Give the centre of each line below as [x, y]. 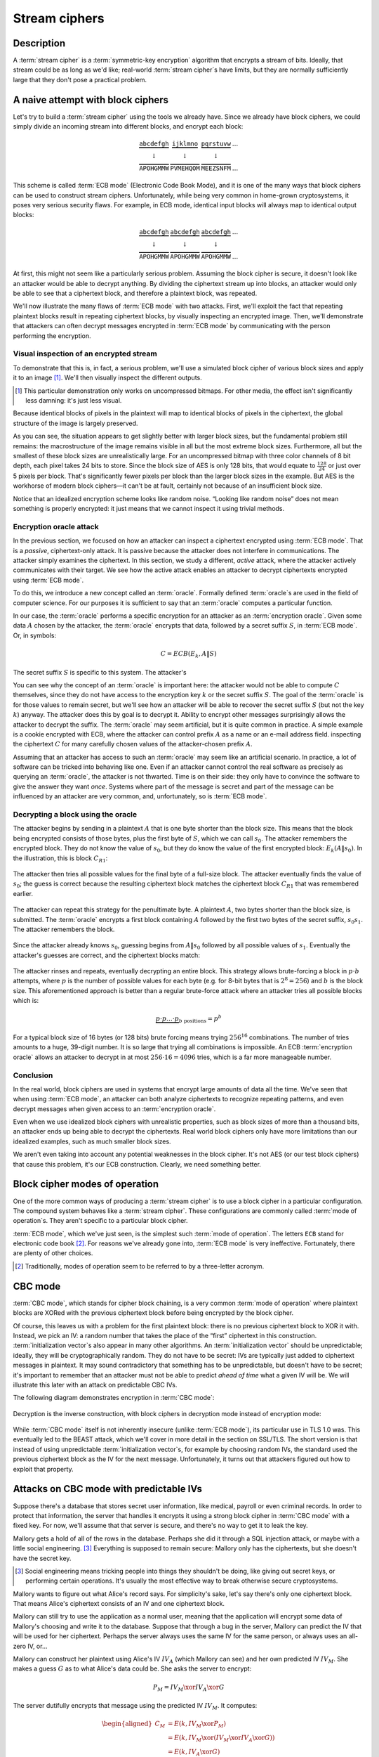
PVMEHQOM [185, 168]
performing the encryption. [52, 336]
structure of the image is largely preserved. [75, 423]
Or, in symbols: [34, 635]
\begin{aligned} [127, 1724]
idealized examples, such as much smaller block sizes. [92, 1141]
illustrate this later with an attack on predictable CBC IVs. [95, 1385]
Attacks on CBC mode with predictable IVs [108, 1489]
